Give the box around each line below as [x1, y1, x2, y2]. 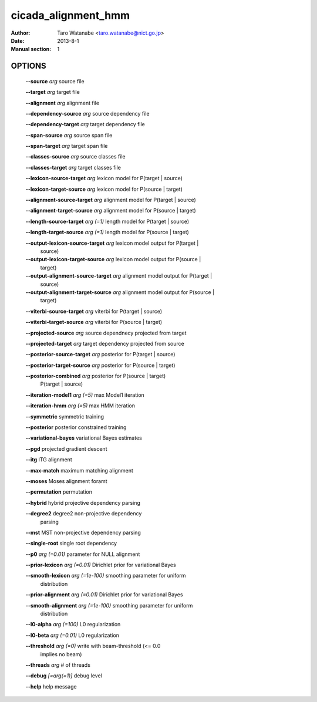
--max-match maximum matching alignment [25, 467, 133, 474]
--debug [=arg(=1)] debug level [25, 672, 102, 679]
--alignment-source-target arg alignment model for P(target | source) [25, 197, 196, 204]
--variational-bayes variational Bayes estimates [25, 434, 142, 441]
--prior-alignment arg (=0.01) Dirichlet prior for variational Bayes [25, 591, 183, 598]
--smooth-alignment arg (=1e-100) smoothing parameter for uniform [25, 602, 193, 609]
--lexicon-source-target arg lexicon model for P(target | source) [25, 175, 183, 182]
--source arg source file [25, 77, 85, 85]
